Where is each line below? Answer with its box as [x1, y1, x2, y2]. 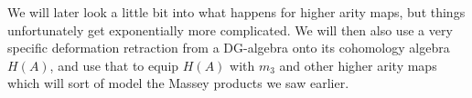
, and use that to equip [49, 55, 179, 74]
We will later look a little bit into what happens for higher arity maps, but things [7, 3, 466, 21]
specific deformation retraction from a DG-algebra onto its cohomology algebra [7, 38, 450, 57]
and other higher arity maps [279, 55, 437, 74]
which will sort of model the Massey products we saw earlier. [7, 73, 349, 93]
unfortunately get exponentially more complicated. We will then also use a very [7, 20, 453, 39]
